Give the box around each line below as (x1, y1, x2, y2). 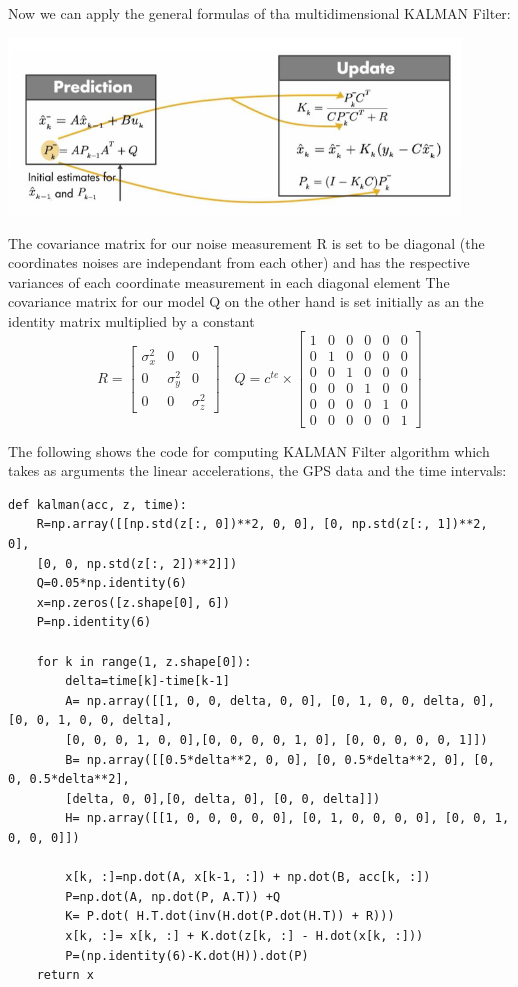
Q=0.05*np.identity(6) (36, 576, 187, 591)
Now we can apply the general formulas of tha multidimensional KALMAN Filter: (8, 3, 511, 23)
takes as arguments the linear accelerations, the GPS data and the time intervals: (8, 460, 507, 481)
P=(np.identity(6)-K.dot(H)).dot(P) (65, 948, 309, 963)
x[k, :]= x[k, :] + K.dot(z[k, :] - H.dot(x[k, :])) (65, 928, 424, 943)
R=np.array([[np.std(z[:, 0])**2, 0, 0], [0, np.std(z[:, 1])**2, (36, 517, 488, 532)
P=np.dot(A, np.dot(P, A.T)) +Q (65, 889, 281, 904)
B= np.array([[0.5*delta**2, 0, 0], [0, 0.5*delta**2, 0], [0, (65, 752, 495, 767)
